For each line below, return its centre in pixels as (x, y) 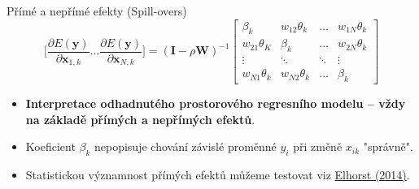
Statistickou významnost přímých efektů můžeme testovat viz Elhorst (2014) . (218, 175)
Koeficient (50, 146)
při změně (318, 146)
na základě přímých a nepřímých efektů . (140, 119)
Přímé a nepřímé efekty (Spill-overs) (97, 11)
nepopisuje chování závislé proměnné (185, 146)
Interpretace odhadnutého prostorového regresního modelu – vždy (216, 103)
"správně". (388, 146)
